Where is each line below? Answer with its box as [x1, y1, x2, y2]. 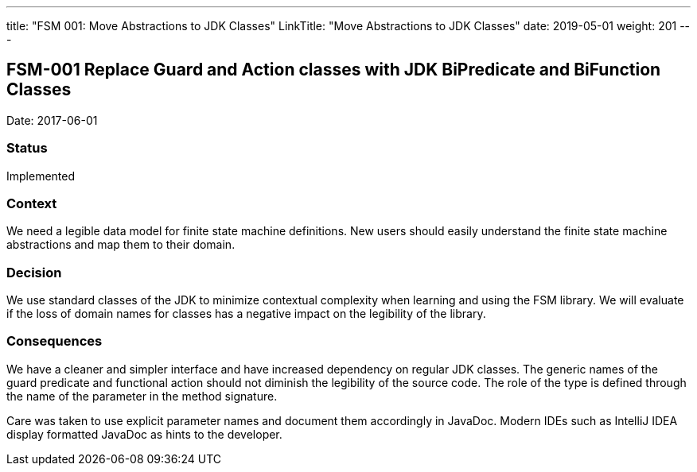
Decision [6, 264, 62, 280]
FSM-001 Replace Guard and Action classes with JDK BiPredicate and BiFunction [6, 60, 661, 80]
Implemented [6, 168, 76, 183]
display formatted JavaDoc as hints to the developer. [6, 427, 282, 441]
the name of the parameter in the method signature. [6, 389, 278, 403]
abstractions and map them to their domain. [6, 238, 236, 252]
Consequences [6, 333, 103, 350]
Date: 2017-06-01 [6, 113, 98, 127]
